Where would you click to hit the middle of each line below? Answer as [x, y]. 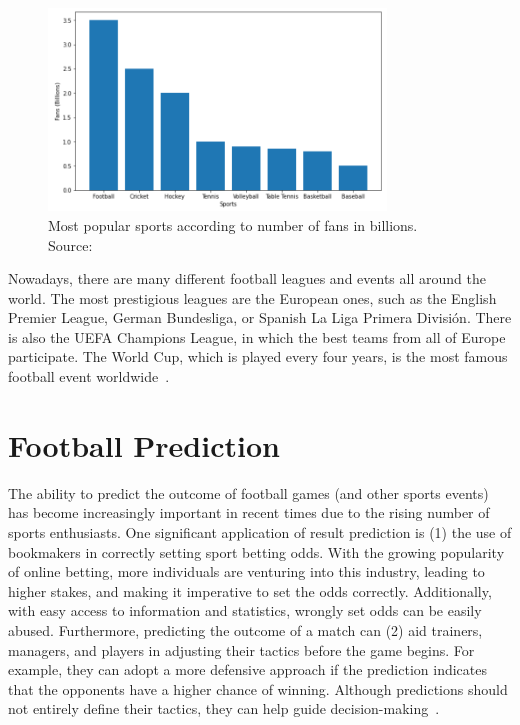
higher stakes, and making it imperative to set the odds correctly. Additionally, [250, 590]
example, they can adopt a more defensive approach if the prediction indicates [247, 669]
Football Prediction [144, 444]
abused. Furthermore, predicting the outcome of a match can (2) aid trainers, [245, 629]
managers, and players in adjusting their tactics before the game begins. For [241, 649]
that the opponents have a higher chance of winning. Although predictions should [258, 688]
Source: [70, 244]
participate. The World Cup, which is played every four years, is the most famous [258, 356]
